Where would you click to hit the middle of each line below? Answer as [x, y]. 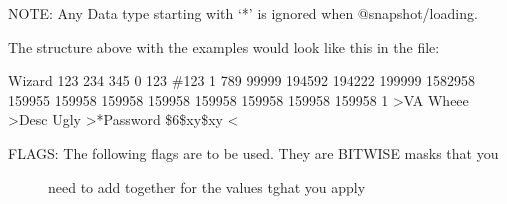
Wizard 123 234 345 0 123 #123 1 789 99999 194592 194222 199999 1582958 [242, 80]
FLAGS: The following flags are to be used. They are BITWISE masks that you [253, 152]
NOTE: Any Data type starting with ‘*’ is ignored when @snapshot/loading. [243, 13]
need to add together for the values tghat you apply [207, 186]
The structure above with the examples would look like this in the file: [224, 46]
